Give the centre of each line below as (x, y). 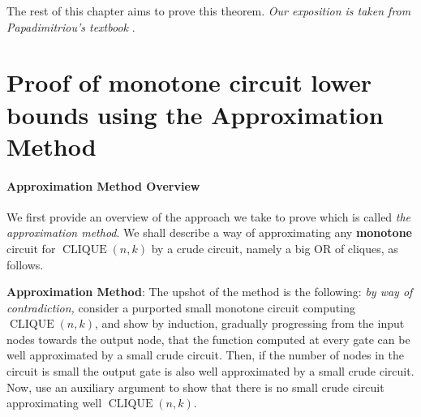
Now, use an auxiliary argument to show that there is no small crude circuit (195, 387)
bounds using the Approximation (195, 114)
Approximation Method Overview (103, 185)
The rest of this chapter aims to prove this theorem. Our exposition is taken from (209, 11)
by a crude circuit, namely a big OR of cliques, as (275, 248)
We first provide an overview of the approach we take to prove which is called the (209, 216)
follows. (25, 264)
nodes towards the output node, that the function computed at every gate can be (208, 339)
